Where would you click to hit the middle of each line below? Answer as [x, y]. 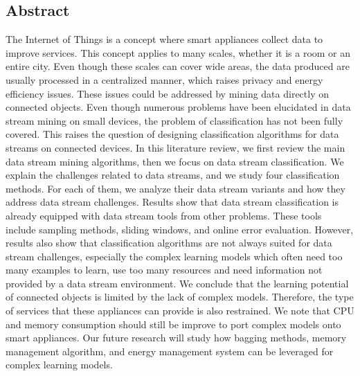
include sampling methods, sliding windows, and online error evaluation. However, [180, 229]
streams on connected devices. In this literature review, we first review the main [175, 147]
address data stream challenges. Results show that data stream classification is [172, 202]
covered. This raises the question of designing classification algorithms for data [172, 134]
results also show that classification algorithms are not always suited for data [169, 243]
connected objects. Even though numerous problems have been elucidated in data [178, 107]
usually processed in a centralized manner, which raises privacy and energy [164, 79]
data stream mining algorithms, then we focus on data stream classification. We [175, 161]
